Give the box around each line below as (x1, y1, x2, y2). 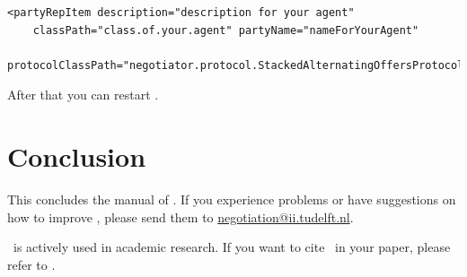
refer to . (7, 255, 56, 273)
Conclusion (7, 138, 146, 175)
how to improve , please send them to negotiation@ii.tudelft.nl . (7, 207, 354, 226)
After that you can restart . (7, 85, 159, 104)
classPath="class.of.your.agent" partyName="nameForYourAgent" (32, 23, 419, 37)
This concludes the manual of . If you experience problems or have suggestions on (7, 190, 456, 209)
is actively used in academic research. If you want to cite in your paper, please (13, 238, 451, 256)
